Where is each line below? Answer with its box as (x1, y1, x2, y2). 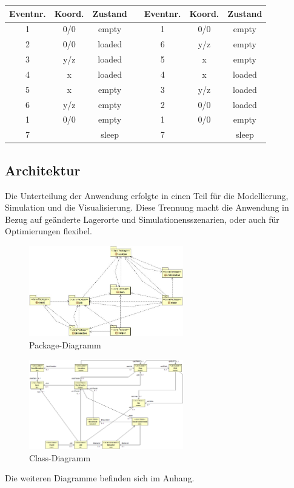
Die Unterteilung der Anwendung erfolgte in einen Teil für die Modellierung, (5, 189, 289, 202)
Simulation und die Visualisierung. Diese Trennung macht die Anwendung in (5, 201, 289, 214)
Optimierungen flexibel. (5, 225, 92, 237)
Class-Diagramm (29, 451, 91, 464)
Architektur (5, 160, 81, 179)
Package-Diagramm (29, 338, 101, 351)
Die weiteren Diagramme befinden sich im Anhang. (5, 472, 195, 484)
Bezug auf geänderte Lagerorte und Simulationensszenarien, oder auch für (5, 212, 279, 225)
